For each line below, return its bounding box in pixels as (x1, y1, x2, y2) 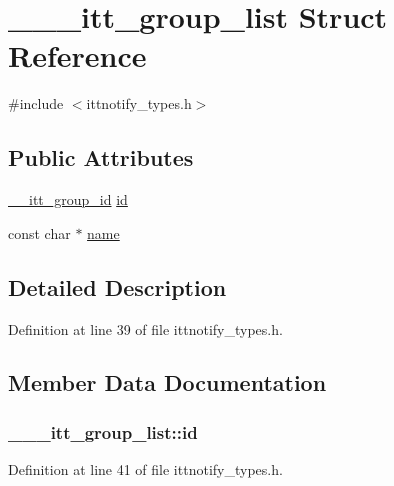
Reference (8, 35, 147, 76)
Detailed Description (8, 271, 227, 302)
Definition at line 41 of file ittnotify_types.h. (8, 459, 283, 480)
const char (8, 222, 71, 243)
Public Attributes (8, 142, 194, 173)
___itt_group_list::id (8, 419, 198, 444)
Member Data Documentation (8, 367, 327, 398)
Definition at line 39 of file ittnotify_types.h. (8, 318, 283, 339)
